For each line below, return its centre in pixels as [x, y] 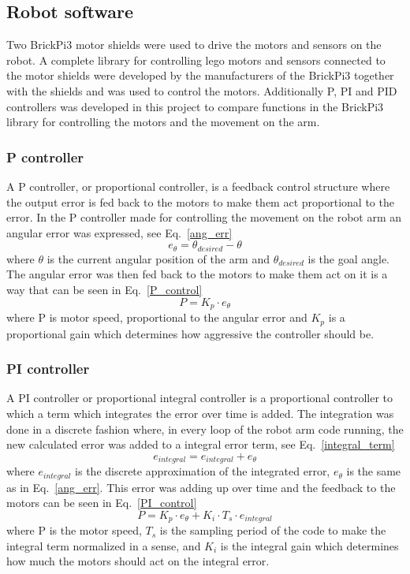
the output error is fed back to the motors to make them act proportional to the [200, 201]
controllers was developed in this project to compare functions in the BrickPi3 [195, 106]
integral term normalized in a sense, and [104, 545]
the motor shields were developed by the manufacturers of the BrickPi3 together [200, 75]
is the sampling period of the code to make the [273, 530]
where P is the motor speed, [74, 530]
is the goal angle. [349, 258]
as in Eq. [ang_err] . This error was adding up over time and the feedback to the [201, 487]
